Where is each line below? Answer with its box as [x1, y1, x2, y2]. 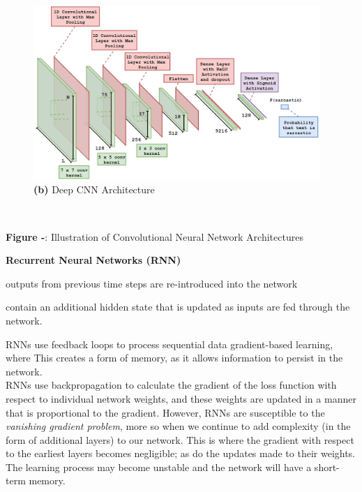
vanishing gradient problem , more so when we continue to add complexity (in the [6, 419, 351, 433]
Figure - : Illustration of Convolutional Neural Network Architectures [6, 229, 303, 244]
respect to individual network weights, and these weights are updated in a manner [6, 391, 356, 405]
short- [314, 459, 340, 474]
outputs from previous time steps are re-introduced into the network [6, 276, 298, 290]
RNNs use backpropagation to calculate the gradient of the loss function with [6, 378, 337, 392]
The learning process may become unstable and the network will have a [6, 459, 312, 474]
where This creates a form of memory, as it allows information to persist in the [6, 350, 343, 365]
